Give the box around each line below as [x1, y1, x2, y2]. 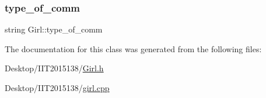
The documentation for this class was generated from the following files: [5, 42, 262, 55]
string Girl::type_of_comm [5, 23, 103, 35]
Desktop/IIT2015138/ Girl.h [5, 62, 104, 74]
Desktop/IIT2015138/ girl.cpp [5, 82, 110, 93]
